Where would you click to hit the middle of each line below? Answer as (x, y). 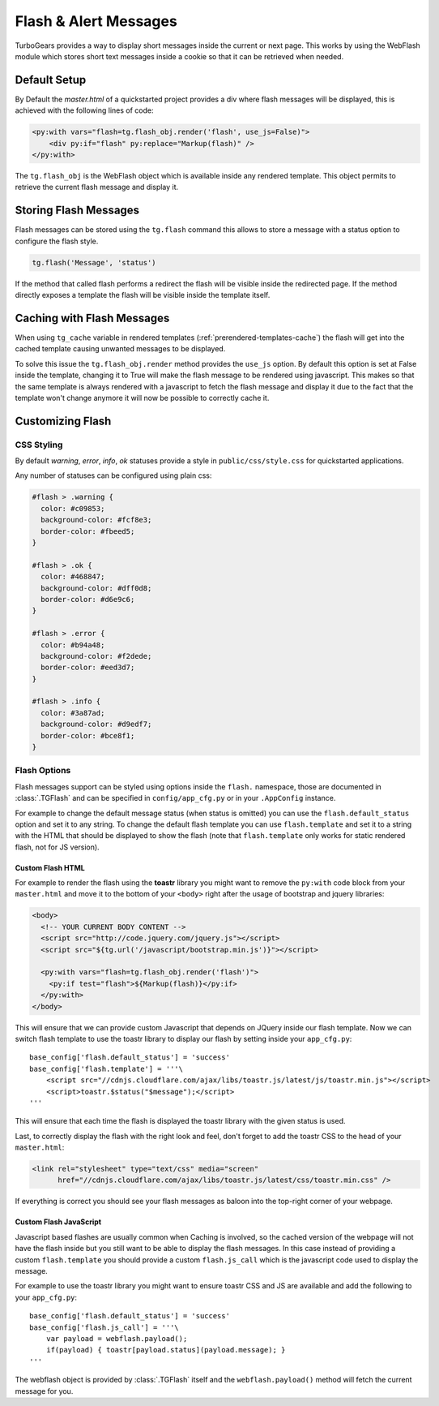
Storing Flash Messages (77, 211)
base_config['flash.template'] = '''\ (107, 1068)
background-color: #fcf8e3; (96, 520)
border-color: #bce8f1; (88, 735)
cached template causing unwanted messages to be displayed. (120, 349)
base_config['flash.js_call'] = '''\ (104, 1327)
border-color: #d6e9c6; (88, 599)
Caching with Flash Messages (92, 318)
